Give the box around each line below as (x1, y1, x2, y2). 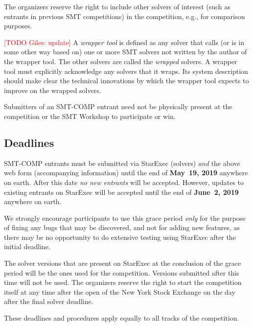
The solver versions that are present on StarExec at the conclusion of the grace (4, 258, 241, 268)
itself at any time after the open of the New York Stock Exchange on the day (4, 286, 235, 297)
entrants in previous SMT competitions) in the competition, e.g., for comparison (4, 11, 245, 21)
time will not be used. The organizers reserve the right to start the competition (4, 277, 242, 287)
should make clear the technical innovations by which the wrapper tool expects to (4, 75, 249, 86)
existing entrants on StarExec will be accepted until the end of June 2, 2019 (4, 186, 239, 197)
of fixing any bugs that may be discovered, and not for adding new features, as (4, 222, 240, 233)
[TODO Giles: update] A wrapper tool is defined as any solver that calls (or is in (4, 37, 244, 47)
